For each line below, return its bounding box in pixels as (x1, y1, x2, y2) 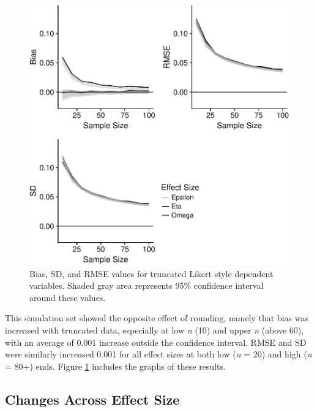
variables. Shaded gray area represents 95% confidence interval (29, 279, 264, 292)
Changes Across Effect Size (5, 389, 180, 408)
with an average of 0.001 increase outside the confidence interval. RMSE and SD (5, 335, 307, 348)
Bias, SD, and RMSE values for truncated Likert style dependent (29, 267, 274, 280)
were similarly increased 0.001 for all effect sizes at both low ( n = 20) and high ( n (5, 348, 312, 360)
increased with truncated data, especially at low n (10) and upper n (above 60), (5, 323, 304, 336)
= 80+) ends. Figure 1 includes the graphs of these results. (5, 359, 226, 372)
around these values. (29, 291, 106, 303)
